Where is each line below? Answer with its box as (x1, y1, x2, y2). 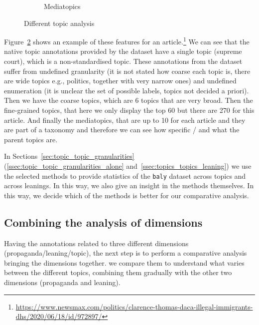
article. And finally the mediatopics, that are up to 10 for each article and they (4, 114, 246, 125)
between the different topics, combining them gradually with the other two (4, 267, 232, 278)
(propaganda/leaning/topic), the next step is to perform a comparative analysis (4, 248, 247, 258)
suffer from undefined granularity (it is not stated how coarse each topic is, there (4, 65, 251, 76)
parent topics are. (4, 134, 58, 144)
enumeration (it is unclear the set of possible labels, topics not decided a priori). (4, 85, 249, 95)
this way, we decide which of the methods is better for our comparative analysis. (4, 190, 249, 200)
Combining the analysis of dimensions (4, 214, 203, 230)
